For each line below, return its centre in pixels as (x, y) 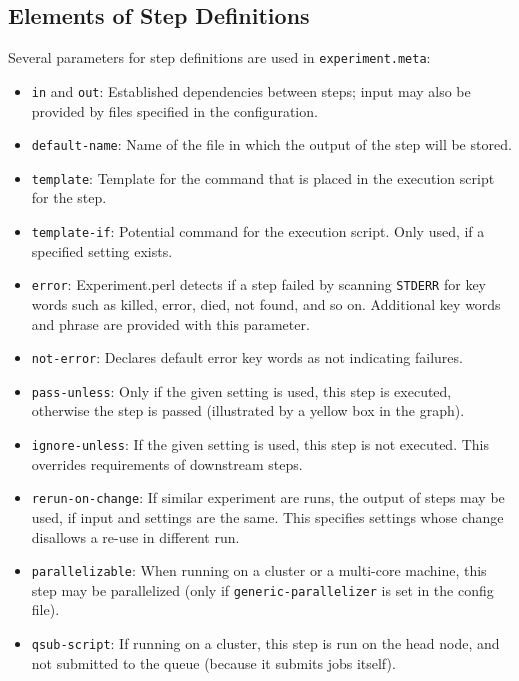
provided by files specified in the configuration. (174, 110)
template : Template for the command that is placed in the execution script (263, 177)
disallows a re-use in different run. (135, 536)
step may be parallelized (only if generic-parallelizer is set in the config (262, 589)
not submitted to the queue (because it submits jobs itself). (213, 662)
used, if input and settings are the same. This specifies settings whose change (267, 516)
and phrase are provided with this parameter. (170, 323)
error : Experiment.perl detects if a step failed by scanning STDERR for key (258, 284)
